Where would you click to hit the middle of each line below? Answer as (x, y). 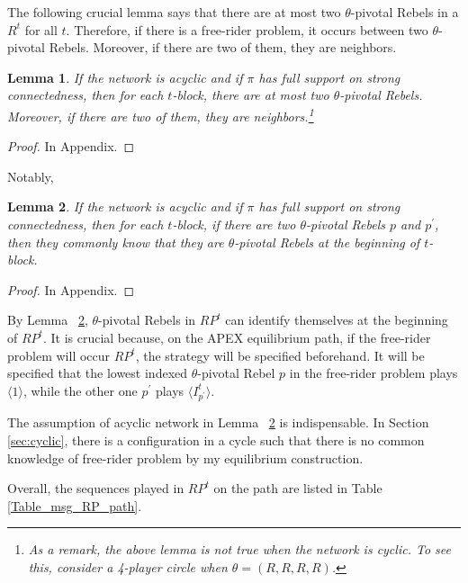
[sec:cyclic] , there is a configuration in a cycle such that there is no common (216, 439)
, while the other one (80, 390)
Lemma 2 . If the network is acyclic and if (125, 206)
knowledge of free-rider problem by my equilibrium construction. (185, 457)
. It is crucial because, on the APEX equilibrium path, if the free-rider (237, 337)
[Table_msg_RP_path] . (75, 505)
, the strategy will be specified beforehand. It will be (280, 355)
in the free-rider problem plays (373, 373)
